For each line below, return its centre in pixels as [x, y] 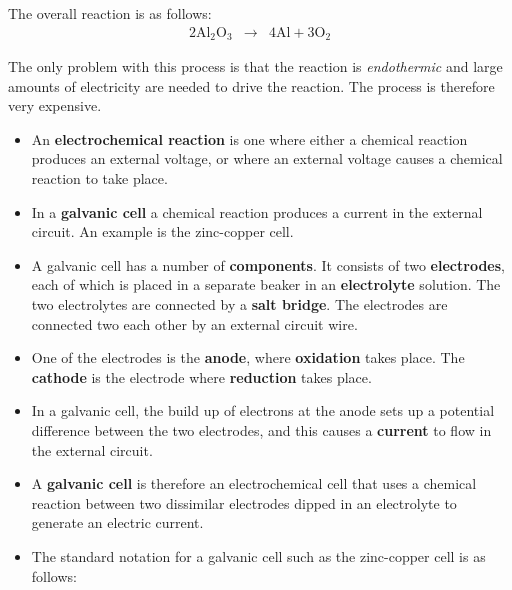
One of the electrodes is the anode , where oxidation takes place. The [248, 357]
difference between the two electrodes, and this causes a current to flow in [261, 429]
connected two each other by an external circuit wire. [194, 323]
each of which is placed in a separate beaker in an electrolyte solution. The [266, 284]
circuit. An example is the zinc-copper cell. [162, 231]
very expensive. [55, 105]
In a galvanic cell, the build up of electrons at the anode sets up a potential [263, 410]
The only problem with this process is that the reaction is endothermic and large [255, 66]
